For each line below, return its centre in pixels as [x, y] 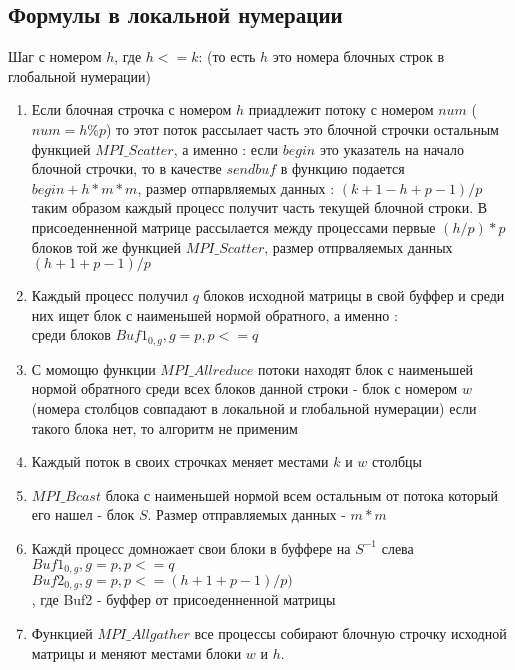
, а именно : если [226, 148]
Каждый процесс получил [109, 295]
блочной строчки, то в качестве [126, 168]
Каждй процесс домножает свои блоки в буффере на [191, 547]
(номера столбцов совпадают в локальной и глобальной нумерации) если [254, 407]
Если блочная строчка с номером [131, 109]
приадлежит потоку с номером [341, 109]
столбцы [397, 461]
